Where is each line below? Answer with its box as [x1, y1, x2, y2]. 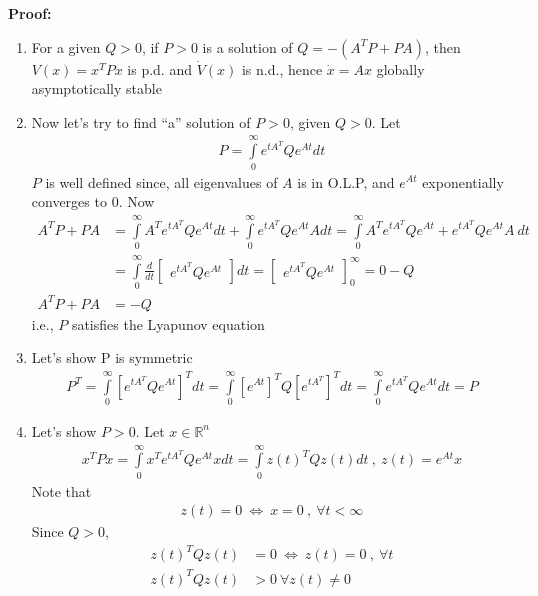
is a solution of [202, 36, 293, 57]
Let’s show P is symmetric [31, 347, 193, 368]
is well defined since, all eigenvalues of [45, 171, 278, 192]
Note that [31, 480, 92, 501]
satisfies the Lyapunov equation [71, 313, 265, 334]
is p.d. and [127, 58, 192, 79]
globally [376, 58, 425, 79]
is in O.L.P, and [297, 171, 395, 192]
